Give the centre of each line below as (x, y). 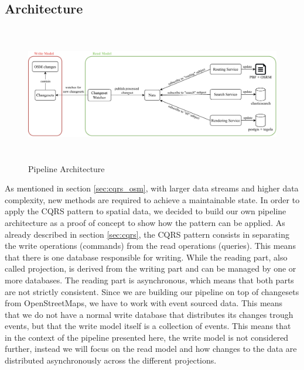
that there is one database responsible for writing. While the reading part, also (146, 257)
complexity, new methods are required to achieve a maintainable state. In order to (152, 199)
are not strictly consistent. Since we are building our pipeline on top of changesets (152, 291)
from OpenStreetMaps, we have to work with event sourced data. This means (144, 303)
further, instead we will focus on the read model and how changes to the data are (151, 349)
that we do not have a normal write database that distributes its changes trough (149, 314)
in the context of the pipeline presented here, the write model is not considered (147, 337)
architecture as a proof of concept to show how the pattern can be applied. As (145, 222)
